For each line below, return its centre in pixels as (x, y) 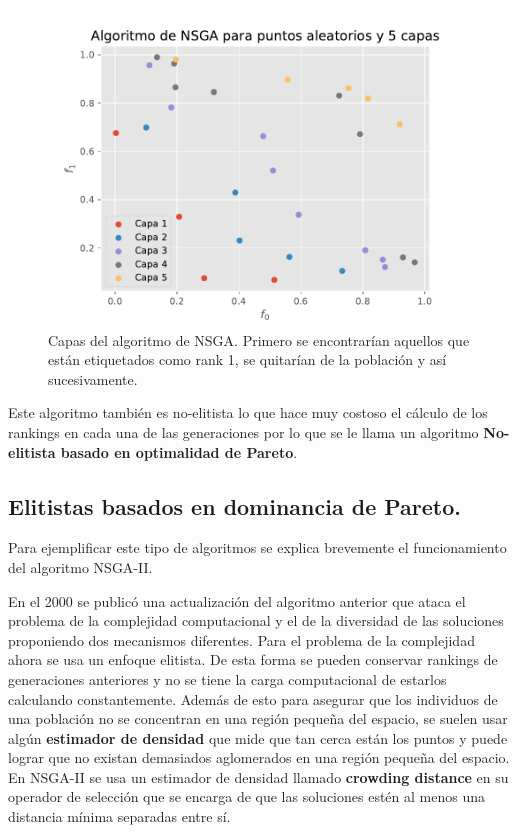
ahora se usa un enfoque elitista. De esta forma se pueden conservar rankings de (253, 659)
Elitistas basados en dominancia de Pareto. (235, 505)
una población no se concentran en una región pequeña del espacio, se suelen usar (258, 718)
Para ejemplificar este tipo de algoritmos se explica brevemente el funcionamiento (257, 547)
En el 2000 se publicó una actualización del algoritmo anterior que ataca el (237, 600)
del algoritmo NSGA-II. (80, 566)
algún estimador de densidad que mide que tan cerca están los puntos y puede (258, 737)
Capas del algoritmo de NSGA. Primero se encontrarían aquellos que (259, 339)
